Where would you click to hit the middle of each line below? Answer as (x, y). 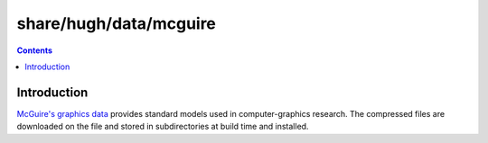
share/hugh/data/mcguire (117, 23)
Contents (35, 50)
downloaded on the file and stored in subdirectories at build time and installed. (163, 127)
